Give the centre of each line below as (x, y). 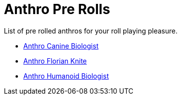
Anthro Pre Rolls (57, 9)
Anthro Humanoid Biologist (66, 76)
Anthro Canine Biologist (61, 46)
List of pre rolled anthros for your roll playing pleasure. (91, 31)
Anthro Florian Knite (55, 61)
